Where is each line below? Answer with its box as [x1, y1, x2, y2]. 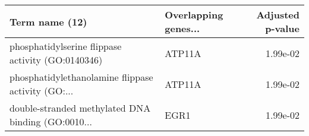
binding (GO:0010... [10, 115, 92, 128]
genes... [165, 21, 200, 35]
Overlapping [165, 8, 223, 21]
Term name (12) [10, 14, 87, 29]
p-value [265, 21, 299, 35]
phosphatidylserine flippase [10, 39, 122, 53]
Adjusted [256, 8, 299, 21]
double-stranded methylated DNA [10, 101, 151, 115]
